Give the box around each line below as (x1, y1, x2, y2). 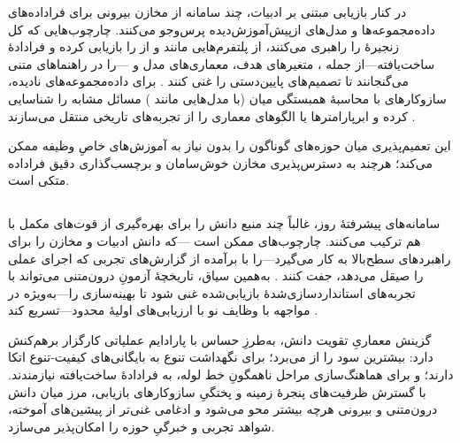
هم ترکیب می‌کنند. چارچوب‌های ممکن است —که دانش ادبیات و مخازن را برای (8, 231, 421, 249)
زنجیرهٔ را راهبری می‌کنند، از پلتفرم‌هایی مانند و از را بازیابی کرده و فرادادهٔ (8, 37, 400, 56)
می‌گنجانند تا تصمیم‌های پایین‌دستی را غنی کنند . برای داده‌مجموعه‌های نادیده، (8, 72, 409, 90)
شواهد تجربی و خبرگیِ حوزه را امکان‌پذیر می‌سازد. (8, 416, 275, 435)
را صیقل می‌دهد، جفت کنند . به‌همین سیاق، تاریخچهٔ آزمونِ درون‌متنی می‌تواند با (8, 266, 424, 285)
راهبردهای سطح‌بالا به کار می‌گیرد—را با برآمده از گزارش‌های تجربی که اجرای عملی (8, 248, 451, 267)
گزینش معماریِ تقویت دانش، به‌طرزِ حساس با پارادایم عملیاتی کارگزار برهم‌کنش (8, 330, 432, 348)
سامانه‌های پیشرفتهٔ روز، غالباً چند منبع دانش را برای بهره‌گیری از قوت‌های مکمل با (8, 214, 441, 233)
